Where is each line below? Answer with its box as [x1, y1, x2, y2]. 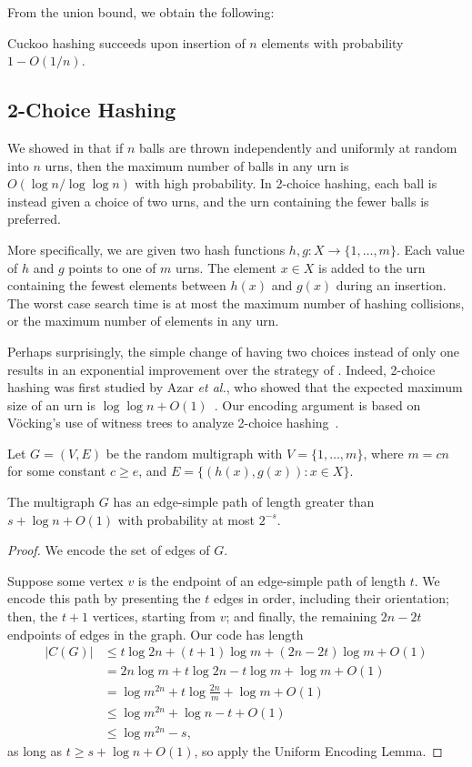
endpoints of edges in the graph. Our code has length [7, 624, 304, 643]
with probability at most [117, 510, 255, 529]
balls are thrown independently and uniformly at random [138, 137, 457, 156]
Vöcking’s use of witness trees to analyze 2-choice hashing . [7, 413, 339, 432]
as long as [7, 741, 63, 760]
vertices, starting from [92, 607, 216, 626]
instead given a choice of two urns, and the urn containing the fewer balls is [7, 191, 429, 210]
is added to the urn [318, 257, 426, 277]
